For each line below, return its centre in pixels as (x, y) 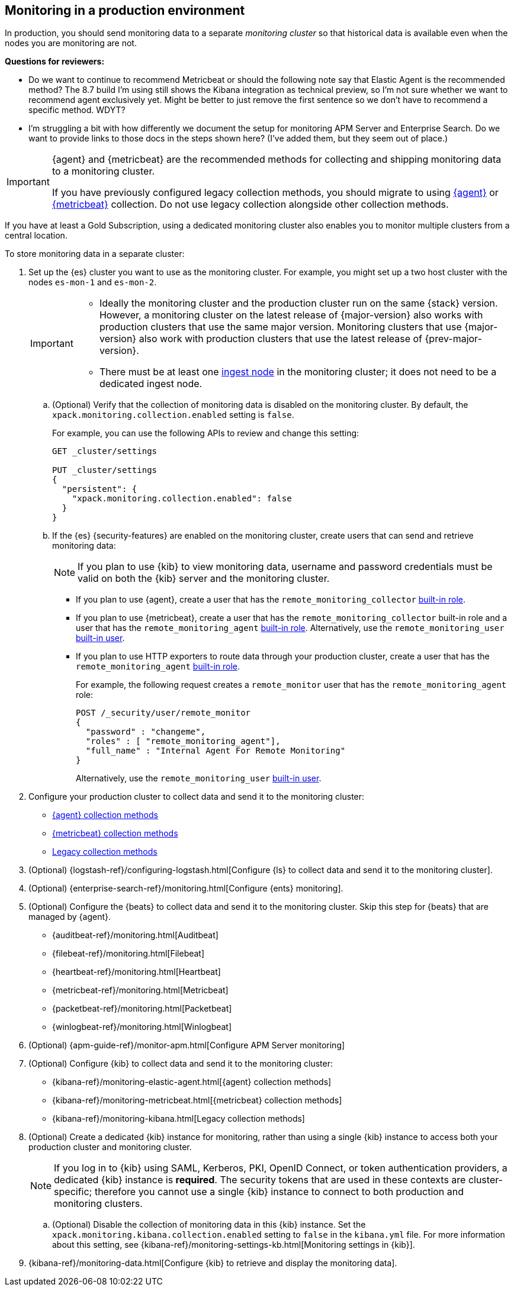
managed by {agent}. (70, 917)
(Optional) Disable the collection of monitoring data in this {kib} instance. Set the (209, 1225)
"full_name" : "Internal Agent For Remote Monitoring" (216, 751)
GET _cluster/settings (105, 451)
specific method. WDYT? (77, 110)
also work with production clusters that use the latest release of (281, 339)
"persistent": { (99, 489)
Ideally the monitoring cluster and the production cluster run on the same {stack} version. (298, 303)
